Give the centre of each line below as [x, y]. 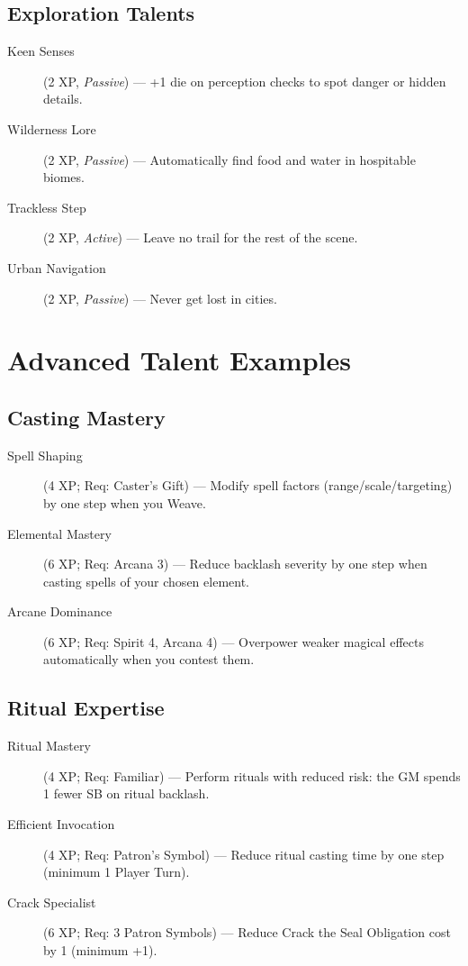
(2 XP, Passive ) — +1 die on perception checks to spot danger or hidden [245, 81]
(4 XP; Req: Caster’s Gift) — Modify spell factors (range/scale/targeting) [248, 485]
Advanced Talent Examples [179, 360]
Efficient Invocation [61, 824]
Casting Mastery [86, 417]
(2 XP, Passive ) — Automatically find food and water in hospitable [229, 159]
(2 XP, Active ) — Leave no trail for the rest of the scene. [201, 237]
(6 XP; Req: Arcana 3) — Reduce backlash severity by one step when [235, 564]
